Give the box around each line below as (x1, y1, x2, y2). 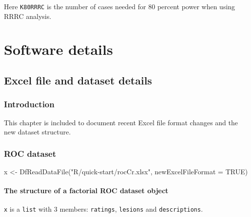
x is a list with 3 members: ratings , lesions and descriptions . (4, 204, 203, 214)
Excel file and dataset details (4, 73, 152, 88)
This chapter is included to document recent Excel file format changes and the (4, 117, 238, 127)
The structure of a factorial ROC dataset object (4, 185, 169, 196)
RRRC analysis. (4, 11, 52, 21)
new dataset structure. (4, 127, 71, 137)
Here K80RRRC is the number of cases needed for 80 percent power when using (4, 1, 235, 11)
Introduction (4, 98, 55, 110)
